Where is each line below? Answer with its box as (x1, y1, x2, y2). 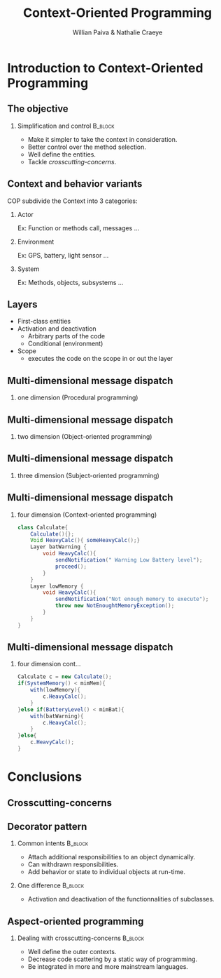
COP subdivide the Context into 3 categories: (7, 197, 138, 205)
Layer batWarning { (30, 543, 87, 550)
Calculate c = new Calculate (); (17, 673, 112, 680)
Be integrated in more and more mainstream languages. (27, 963, 189, 971)
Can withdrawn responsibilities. (27, 860, 119, 868)
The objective (7, 103, 69, 115)
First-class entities (17, 317, 71, 326)
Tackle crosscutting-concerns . (27, 157, 117, 166)
